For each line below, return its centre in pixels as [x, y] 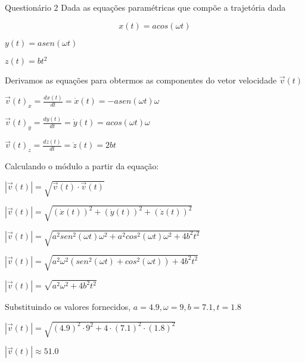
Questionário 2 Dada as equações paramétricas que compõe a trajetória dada [145, 7]
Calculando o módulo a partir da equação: [82, 166]
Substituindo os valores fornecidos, [68, 307]
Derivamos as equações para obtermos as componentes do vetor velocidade [141, 80]
